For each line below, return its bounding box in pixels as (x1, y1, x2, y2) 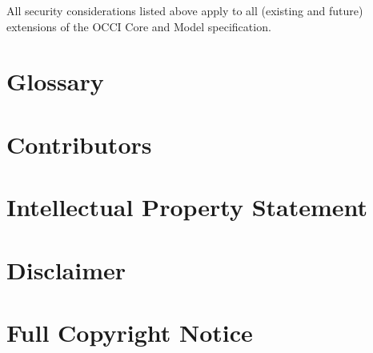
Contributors (6, 127, 152, 160)
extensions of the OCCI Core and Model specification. (6, 18, 271, 34)
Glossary (6, 65, 104, 98)
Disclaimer (6, 253, 126, 286)
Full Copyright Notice (6, 315, 253, 348)
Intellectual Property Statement (6, 191, 368, 223)
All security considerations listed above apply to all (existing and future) (6, 2, 363, 18)
